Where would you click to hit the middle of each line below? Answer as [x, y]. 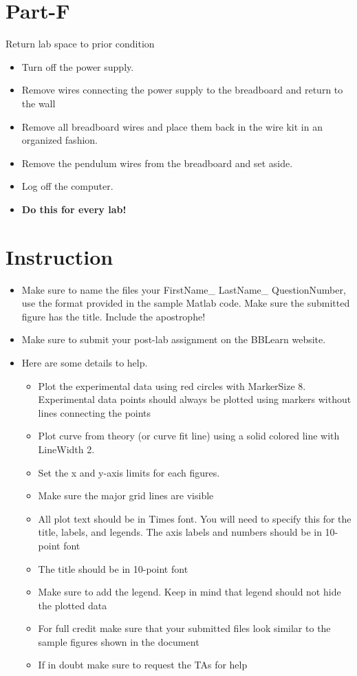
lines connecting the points [95, 412]
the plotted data [73, 605]
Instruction [60, 256]
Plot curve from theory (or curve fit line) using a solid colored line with [189, 436]
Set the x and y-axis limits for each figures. [129, 472]
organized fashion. [60, 140]
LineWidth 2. [66, 449]
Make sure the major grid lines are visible [126, 495]
